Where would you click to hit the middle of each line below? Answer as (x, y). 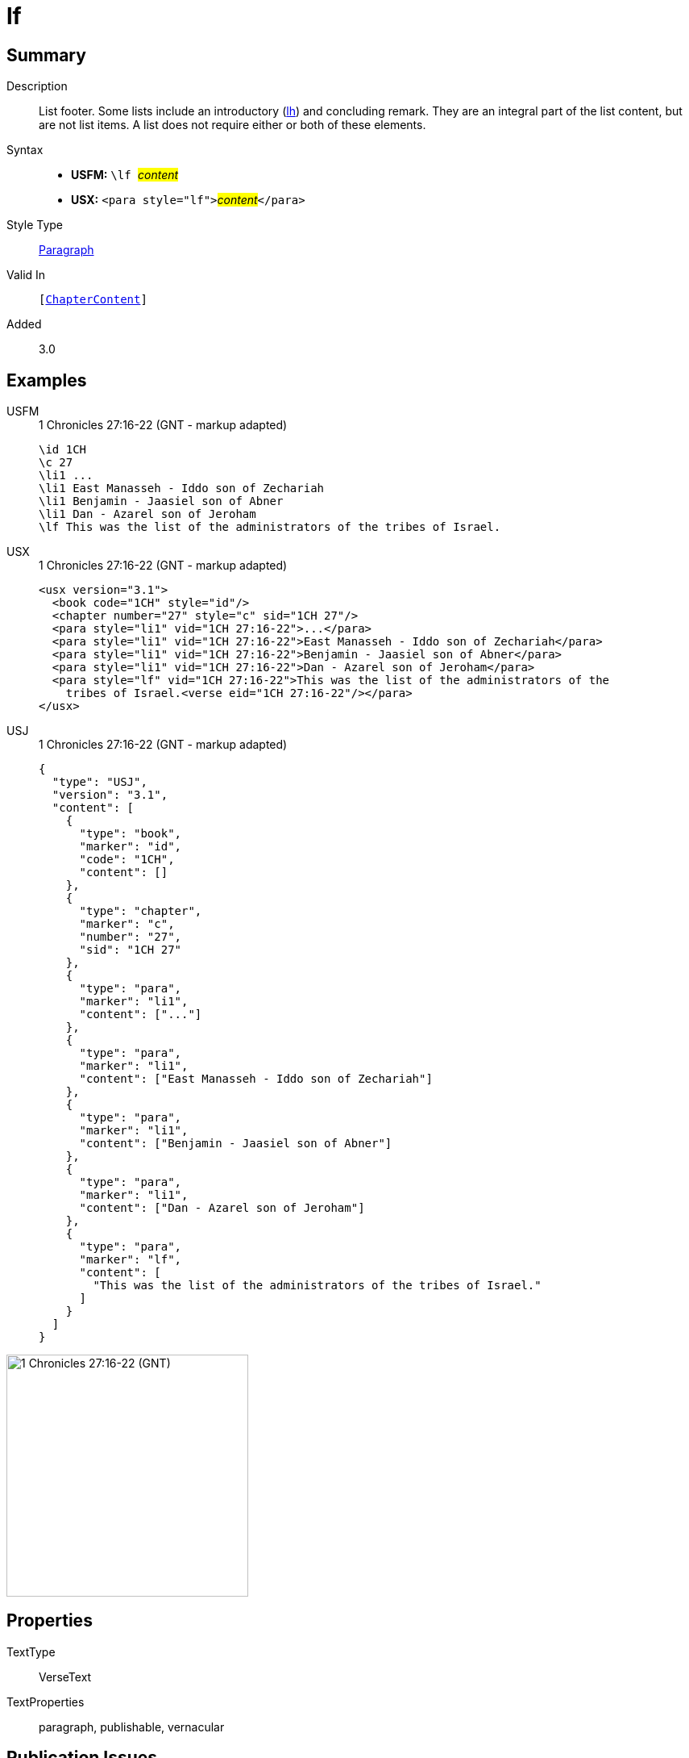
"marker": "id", (131, 847)
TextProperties (46, 1702)
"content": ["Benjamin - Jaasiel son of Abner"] (236, 1144)
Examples (47, 380)
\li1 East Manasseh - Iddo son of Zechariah (182, 489)
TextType (31, 1652)
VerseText (65, 1677)
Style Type (35, 225)
